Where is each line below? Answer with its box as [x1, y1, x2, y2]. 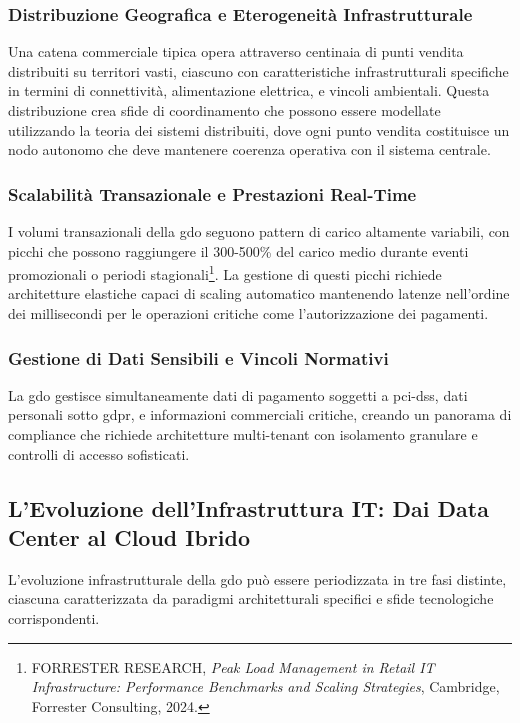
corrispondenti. [8, 608, 100, 628]
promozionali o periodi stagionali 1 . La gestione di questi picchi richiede [8, 261, 442, 284]
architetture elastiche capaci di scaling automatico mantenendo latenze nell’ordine [8, 283, 510, 304]
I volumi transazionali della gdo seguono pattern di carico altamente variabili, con [8, 221, 510, 241]
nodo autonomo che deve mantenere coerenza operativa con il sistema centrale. [8, 139, 491, 160]
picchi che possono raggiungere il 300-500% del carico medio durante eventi [8, 240, 469, 261]
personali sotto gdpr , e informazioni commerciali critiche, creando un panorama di [8, 404, 512, 425]
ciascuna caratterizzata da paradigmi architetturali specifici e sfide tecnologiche [8, 588, 494, 609]
